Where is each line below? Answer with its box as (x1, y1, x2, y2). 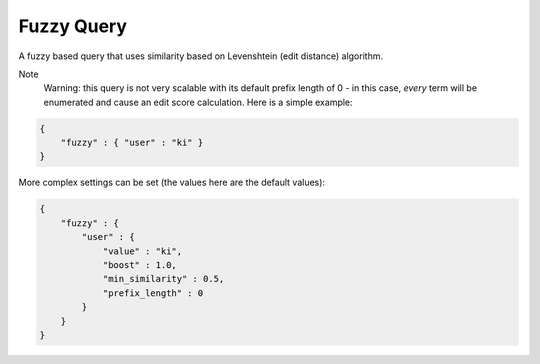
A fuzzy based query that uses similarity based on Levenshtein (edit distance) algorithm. (18, 50, 384, 62)
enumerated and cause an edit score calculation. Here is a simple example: (43, 96, 354, 108)
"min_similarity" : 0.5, (102, 273, 225, 285)
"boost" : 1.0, (102, 260, 177, 271)
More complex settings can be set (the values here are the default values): (18, 176, 325, 189)
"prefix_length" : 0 (102, 287, 204, 299)
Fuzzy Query (18, 15, 128, 37)
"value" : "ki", (102, 245, 183, 257)
